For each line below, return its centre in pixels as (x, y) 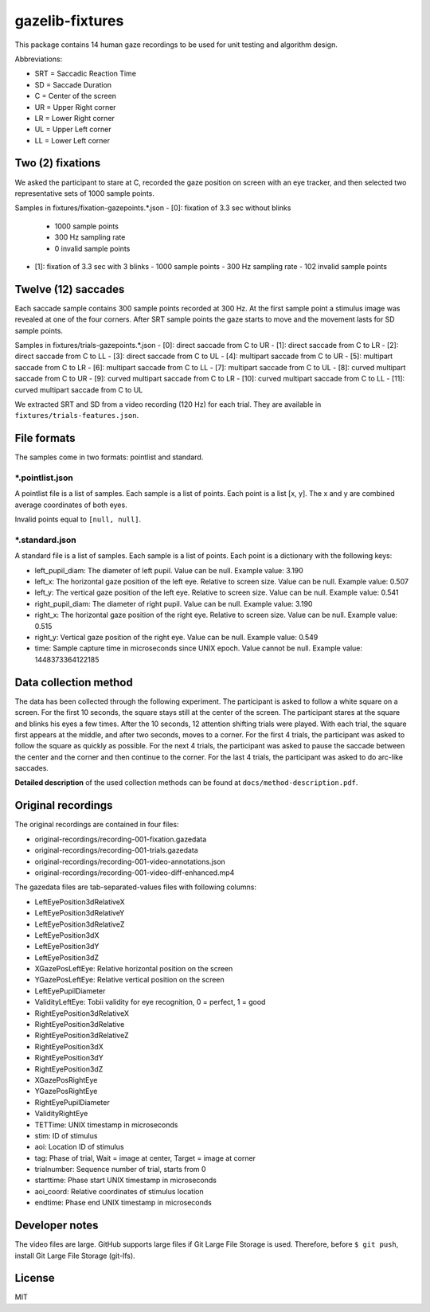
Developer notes (57, 1226)
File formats (45, 438)
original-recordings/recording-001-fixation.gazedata (121, 839)
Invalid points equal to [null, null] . (78, 519)
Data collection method (74, 682)
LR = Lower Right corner (75, 118)
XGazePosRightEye (66, 1080)
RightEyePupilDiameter (72, 1102)
